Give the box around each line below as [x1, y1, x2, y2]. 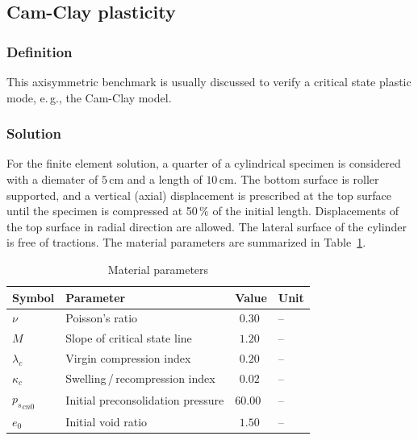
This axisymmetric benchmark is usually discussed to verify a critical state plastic [6, 73, 412, 89]
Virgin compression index [65, 350, 191, 367]
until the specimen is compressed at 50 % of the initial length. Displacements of [6, 202, 399, 219]
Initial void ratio [65, 413, 148, 430]
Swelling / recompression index [65, 369, 215, 386]
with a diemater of [6, 171, 98, 187]
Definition [6, 41, 73, 61]
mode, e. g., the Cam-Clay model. [6, 89, 172, 106]
